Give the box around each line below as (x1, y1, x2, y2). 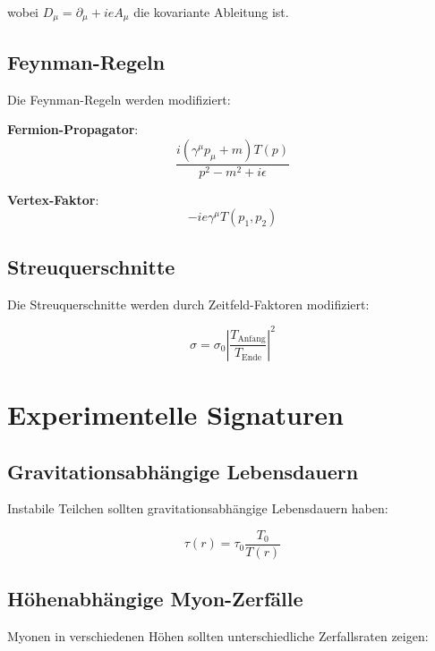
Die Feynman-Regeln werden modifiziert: (7, 89, 231, 108)
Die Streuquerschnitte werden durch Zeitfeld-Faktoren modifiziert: (7, 294, 370, 313)
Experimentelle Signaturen (7, 395, 344, 432)
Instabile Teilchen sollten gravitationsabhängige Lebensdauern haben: (7, 499, 388, 518)
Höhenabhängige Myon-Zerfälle (7, 585, 303, 613)
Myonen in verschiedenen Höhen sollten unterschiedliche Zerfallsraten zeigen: (7, 627, 429, 646)
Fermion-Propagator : (7, 120, 139, 139)
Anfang (237, 334, 266, 344)
